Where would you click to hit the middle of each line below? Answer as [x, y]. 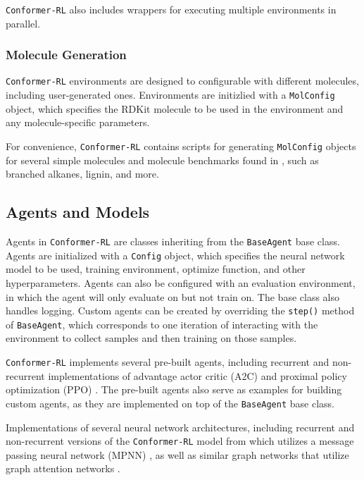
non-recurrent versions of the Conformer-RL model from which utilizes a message [180, 441]
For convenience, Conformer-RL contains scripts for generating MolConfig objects [181, 146]
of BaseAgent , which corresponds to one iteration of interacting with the [162, 324]
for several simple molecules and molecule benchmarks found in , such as [162, 160]
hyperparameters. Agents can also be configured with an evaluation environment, [181, 282]
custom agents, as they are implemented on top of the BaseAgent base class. [170, 403]
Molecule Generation [66, 55]
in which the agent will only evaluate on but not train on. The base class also [172, 296]
